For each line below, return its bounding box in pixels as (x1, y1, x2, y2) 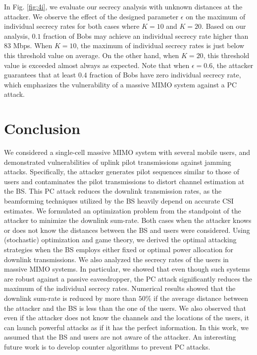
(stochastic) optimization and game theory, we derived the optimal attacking (4, 234, 237, 245)
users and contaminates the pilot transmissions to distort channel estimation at (4, 176, 245, 186)
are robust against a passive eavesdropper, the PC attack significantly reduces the (4, 273, 253, 284)
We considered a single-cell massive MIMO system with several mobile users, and (4, 147, 250, 157)
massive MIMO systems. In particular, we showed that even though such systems (4, 264, 250, 274)
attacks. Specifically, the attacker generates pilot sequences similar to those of (4, 166, 239, 177)
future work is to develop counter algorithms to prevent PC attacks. (4, 341, 210, 352)
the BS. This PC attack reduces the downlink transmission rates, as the (4, 186, 222, 196)
